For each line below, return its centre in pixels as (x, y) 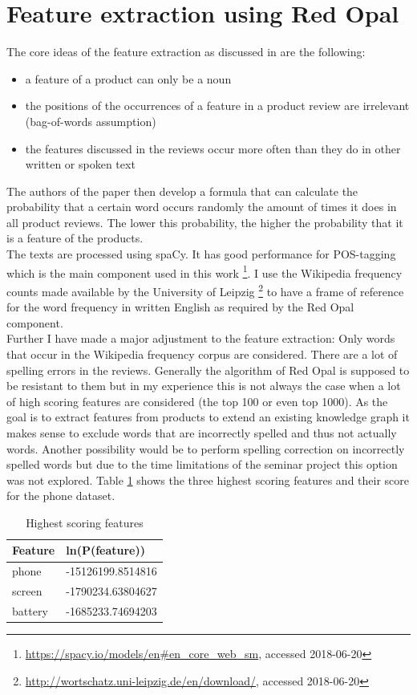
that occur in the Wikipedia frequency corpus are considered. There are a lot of (202, 354)
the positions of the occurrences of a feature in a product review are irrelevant (217, 106)
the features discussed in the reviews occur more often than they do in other (213, 148)
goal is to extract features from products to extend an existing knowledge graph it (208, 417)
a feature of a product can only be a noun (128, 78)
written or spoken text (80, 164)
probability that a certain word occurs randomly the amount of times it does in (202, 207)
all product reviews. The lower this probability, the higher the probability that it (205, 222)
